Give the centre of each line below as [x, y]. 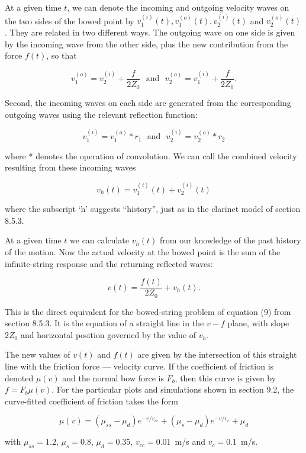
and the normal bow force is [113, 377]
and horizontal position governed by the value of [108, 334]
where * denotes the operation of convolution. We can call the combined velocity [151, 155]
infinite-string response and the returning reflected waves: [109, 263]
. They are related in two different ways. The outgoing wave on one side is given [150, 32]
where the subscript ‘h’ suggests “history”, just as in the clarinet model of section [153, 209]
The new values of [38, 354]
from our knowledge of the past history [231, 240]
